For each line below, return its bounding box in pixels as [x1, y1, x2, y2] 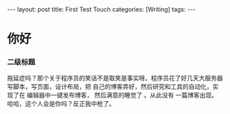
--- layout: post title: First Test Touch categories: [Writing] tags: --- [7, 5, 196, 13]
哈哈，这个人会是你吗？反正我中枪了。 [7, 100, 115, 108]
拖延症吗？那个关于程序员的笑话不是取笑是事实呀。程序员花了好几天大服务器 [7, 74, 223, 83]
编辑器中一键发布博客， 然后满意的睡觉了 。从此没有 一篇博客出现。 [26, 91, 218, 100]
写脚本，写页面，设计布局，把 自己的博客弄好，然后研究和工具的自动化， [7, 83, 213, 91]
